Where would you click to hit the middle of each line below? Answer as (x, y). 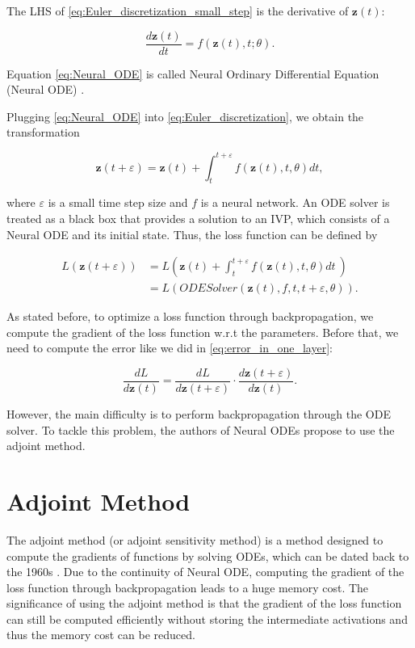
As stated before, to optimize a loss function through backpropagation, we (190, 316)
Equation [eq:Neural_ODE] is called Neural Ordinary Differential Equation (193, 73)
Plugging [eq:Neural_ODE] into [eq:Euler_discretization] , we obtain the (185, 116)
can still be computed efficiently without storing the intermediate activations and (207, 619)
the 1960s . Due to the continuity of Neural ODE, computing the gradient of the (205, 572)
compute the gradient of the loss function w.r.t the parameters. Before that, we (203, 332)
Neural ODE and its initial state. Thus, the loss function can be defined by (192, 234)
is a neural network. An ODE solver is (295, 202)
